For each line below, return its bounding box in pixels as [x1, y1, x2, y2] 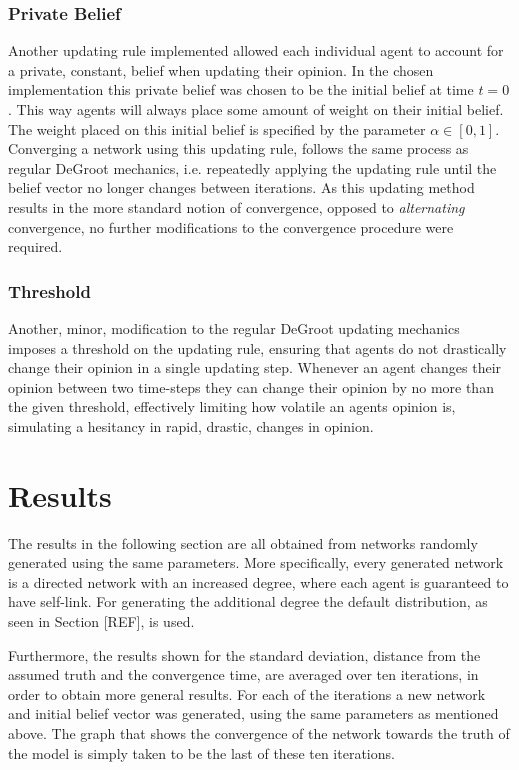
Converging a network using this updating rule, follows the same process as [8, 138, 469, 159]
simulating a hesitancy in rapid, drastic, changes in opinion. [8, 415, 374, 436]
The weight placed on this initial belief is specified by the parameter [8, 118, 426, 139]
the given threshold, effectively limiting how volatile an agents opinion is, [8, 396, 456, 417]
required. [8, 236, 63, 257]
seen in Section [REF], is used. [8, 611, 195, 632]
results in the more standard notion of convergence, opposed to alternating [8, 196, 465, 217]
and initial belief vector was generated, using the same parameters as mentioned [8, 703, 499, 724]
